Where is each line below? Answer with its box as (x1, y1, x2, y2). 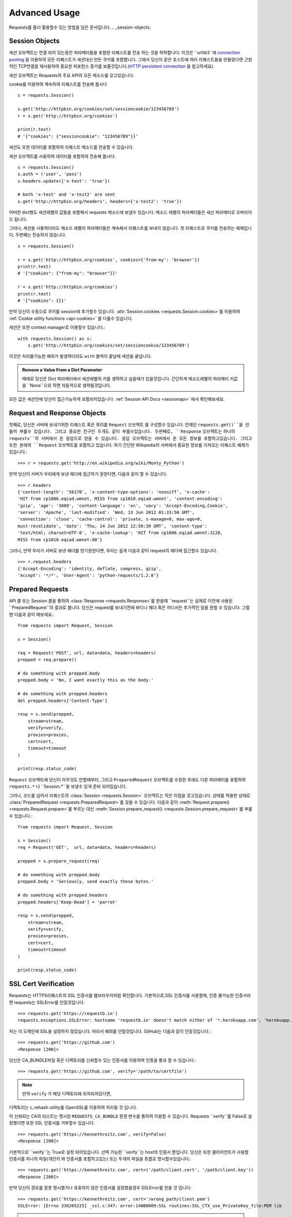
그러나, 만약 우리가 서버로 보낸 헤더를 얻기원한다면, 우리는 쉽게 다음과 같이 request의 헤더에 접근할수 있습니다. (9, 548, 218, 553)
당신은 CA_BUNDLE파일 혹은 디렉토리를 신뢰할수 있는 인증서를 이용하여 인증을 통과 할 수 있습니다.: (9, 1057, 197, 1063)
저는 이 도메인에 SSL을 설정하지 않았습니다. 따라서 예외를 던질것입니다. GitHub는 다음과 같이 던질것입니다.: (9, 1028, 211, 1034)
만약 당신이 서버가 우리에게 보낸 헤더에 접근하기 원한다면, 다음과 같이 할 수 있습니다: (9, 471, 167, 477)
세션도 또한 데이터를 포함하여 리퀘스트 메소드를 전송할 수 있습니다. (9, 144, 134, 150)
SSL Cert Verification (9, 980, 74, 988)
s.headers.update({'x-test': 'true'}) (18, 178, 110, 184)
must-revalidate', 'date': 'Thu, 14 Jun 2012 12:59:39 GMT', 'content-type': (18, 523, 208, 529)
